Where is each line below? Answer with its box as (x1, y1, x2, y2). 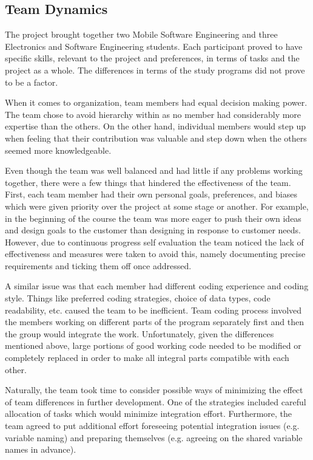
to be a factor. (5, 75, 58, 88)
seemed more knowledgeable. (5, 143, 112, 156)
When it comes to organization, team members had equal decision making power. (5, 96, 308, 109)
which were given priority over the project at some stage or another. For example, (5, 199, 309, 212)
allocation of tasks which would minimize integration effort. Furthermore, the (5, 407, 292, 420)
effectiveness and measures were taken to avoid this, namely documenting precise (5, 247, 306, 260)
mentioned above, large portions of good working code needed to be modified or (5, 339, 301, 352)
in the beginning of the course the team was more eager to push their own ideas (5, 211, 301, 224)
